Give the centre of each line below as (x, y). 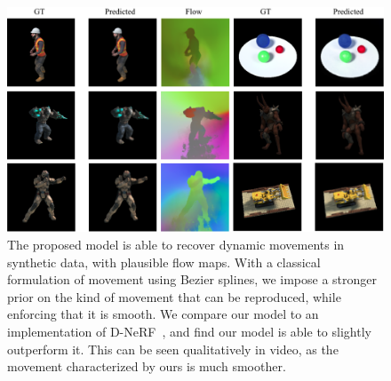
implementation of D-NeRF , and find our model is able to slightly (189, 331)
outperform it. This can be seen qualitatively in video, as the (173, 349)
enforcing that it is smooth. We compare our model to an (163, 314)
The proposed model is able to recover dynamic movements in (176, 244)
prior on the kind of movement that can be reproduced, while (174, 296)
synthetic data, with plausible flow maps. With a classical (164, 262)
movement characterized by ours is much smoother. (147, 366)
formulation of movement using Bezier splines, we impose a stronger (192, 279)
